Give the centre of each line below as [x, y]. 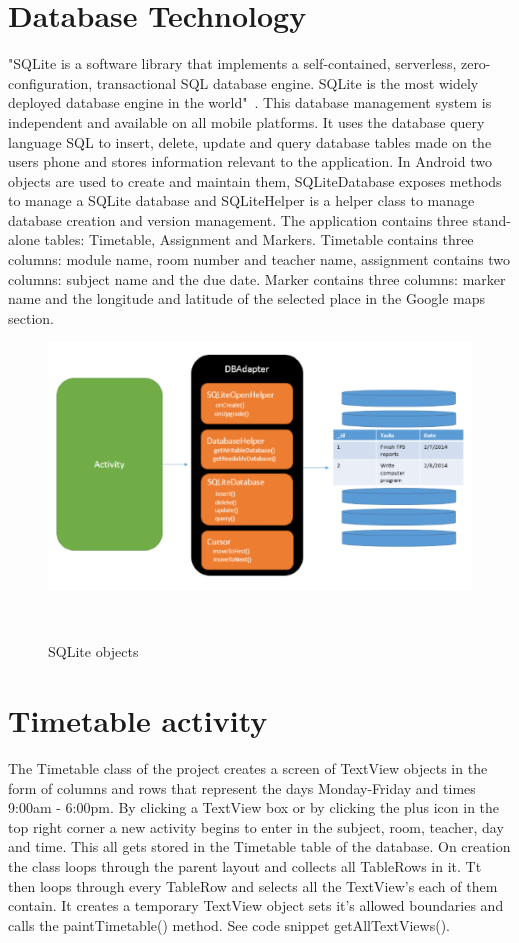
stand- [491, 219]
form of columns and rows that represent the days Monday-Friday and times [242, 787]
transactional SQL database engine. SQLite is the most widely [287, 82]
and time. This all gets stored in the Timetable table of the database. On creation [259, 846]
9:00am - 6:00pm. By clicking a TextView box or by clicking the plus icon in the [254, 807]
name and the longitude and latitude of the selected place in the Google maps [247, 298]
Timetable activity [138, 720]
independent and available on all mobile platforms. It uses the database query [246, 121]
